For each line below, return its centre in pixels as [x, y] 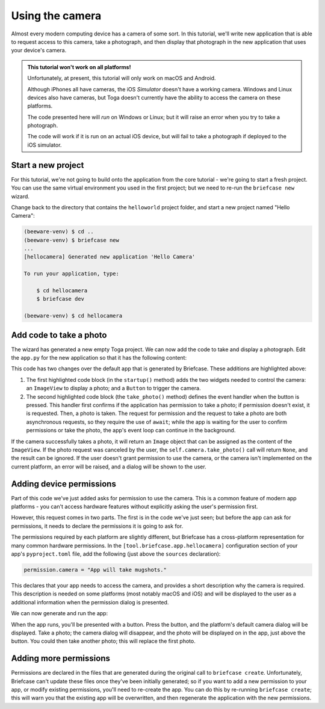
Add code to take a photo [59, 335]
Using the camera [56, 16]
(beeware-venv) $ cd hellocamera [73, 316]
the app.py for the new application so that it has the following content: [99, 358]
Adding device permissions [64, 484]
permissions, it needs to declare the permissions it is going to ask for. [97, 526]
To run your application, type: [72, 274]
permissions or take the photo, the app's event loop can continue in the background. [131, 431]
